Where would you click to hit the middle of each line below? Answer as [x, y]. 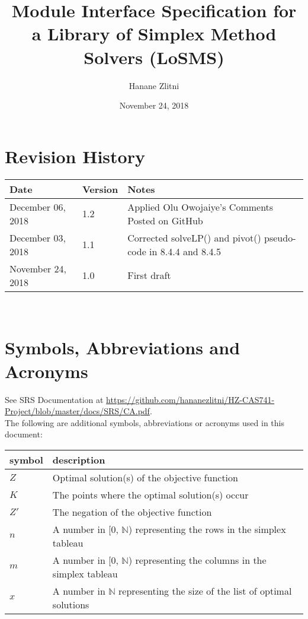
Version [100, 189]
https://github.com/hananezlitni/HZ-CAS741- [190, 399]
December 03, [38, 237]
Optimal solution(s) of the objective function [145, 477]
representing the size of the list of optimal [205, 591]
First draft [149, 275]
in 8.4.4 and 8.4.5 [185, 251]
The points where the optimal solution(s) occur [150, 494]
